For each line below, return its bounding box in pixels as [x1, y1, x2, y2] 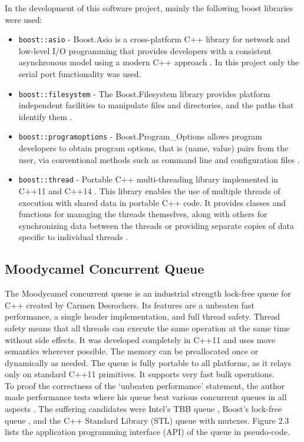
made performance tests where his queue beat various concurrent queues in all [5, 391, 287, 403]
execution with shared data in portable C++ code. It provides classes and [18, 196, 286, 208]
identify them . [18, 110, 72, 122]
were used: [5, 13, 42, 25]
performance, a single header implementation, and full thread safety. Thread [5, 310, 280, 323]
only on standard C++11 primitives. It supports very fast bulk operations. [5, 368, 275, 380]
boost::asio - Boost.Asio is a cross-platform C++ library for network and [18, 33, 290, 45]
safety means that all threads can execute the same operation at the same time [5, 321, 290, 334]
